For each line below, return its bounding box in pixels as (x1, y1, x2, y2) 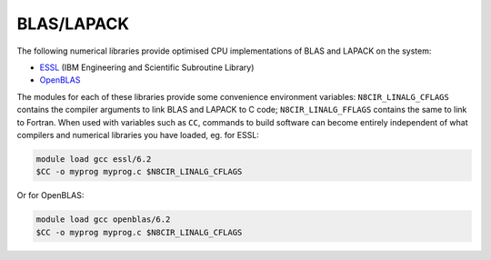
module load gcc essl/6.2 (35, 154, 152, 164)
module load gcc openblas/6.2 (35, 215, 171, 225)
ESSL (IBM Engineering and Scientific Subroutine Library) (39, 62, 255, 73)
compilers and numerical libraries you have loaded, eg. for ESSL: (16, 129, 259, 140)
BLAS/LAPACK (16, 14, 130, 34)
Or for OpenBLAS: (16, 190, 85, 201)
